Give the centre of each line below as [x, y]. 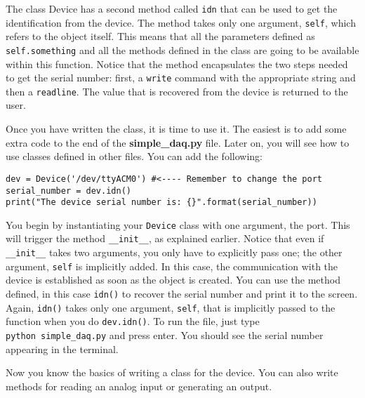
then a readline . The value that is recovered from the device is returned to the [177, 91]
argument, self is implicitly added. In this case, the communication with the [172, 266]
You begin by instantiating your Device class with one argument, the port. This [178, 224]
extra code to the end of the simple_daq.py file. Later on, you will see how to [178, 142]
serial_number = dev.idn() [68, 191]
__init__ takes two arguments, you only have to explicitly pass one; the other [174, 252]
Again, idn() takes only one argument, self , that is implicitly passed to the [171, 307]
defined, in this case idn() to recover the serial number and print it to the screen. [182, 294]
